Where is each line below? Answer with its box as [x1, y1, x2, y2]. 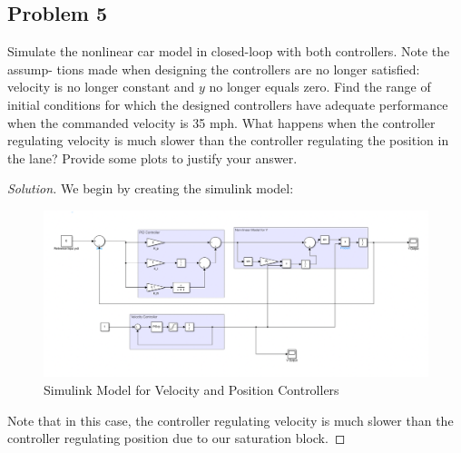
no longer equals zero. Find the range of [209, 77, 431, 96]
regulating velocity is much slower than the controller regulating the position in [7, 131, 449, 150]
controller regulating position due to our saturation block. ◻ [7, 428, 346, 448]
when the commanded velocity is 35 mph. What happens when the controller [7, 113, 436, 132]
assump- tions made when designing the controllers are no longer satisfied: [7, 59, 420, 78]
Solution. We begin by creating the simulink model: [7, 179, 294, 198]
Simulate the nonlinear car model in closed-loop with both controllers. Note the [7, 42, 450, 61]
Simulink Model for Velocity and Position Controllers [44, 379, 339, 399]
